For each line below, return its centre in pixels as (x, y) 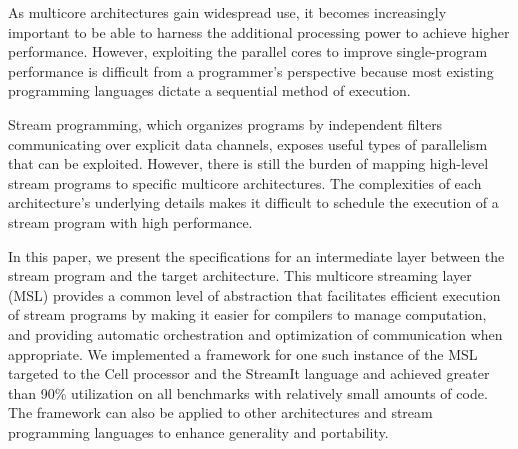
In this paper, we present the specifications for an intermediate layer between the (256, 255)
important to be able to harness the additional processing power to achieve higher (259, 31)
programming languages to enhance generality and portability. (198, 431)
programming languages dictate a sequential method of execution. (209, 90)
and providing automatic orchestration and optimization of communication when (255, 333)
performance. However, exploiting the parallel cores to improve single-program (248, 51)
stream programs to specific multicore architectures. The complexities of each (245, 182)
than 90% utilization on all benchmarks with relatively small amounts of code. (248, 392)
